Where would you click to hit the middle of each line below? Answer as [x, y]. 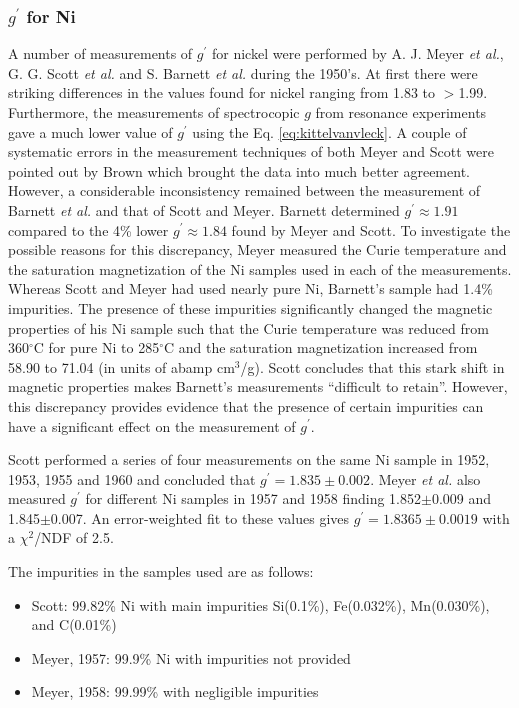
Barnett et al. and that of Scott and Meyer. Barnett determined [204, 209]
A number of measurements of [100, 53]
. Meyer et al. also [425, 478]
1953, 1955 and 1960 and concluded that [132, 478]
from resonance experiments [401, 112]
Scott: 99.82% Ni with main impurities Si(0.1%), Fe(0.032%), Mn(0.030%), [260, 604]
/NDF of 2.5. [74, 537]
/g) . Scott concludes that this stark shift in [372, 366]
